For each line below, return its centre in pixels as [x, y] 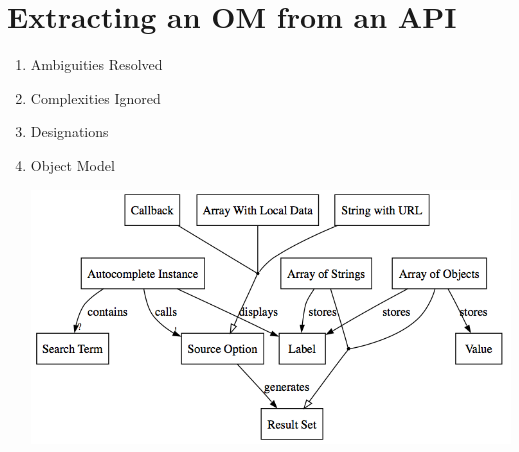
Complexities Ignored [95, 97]
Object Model [72, 164]
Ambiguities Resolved [96, 64]
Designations [69, 131]
